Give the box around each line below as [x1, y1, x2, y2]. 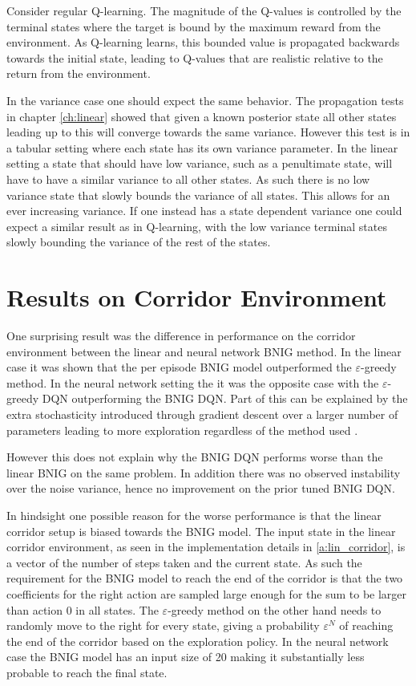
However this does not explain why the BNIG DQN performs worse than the [6, 449, 383, 465]
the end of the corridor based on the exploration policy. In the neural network [6, 632, 389, 649]
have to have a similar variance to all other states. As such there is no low [6, 170, 370, 187]
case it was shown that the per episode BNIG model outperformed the [6, 359, 352, 375]
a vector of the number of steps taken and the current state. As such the [6, 554, 362, 570]
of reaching [339, 617, 394, 634]
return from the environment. [6, 65, 151, 82]
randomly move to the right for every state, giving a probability [6, 617, 320, 634]
